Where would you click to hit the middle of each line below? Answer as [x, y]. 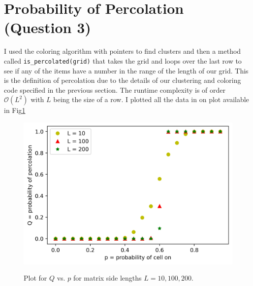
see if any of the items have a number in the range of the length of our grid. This [126, 70]
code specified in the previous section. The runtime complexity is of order [115, 89]
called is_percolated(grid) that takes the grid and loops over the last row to [123, 60]
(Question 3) [47, 27]
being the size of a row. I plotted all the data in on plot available [151, 99]
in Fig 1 [15, 110]
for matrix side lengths [107, 278]
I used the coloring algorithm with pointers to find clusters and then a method [123, 51]
